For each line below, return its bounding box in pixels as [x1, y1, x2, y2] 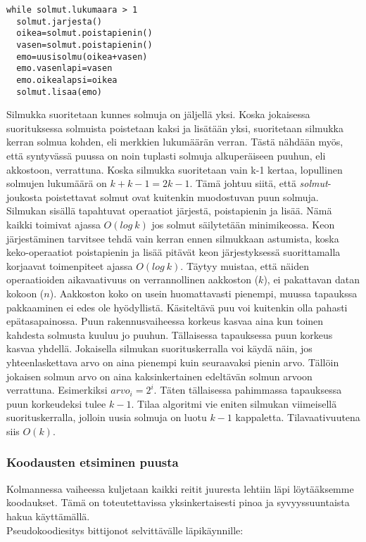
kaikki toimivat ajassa [6, 217, 101, 231]
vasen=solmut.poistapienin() [16, 39, 153, 50]
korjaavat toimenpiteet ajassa [6, 258, 133, 273]
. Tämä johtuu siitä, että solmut [189, 176, 328, 191]
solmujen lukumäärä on [6, 176, 107, 191]
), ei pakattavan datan [263, 272, 360, 287]
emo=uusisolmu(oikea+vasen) [16, 51, 148, 62]
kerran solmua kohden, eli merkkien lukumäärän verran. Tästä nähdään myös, [6, 134, 343, 149]
